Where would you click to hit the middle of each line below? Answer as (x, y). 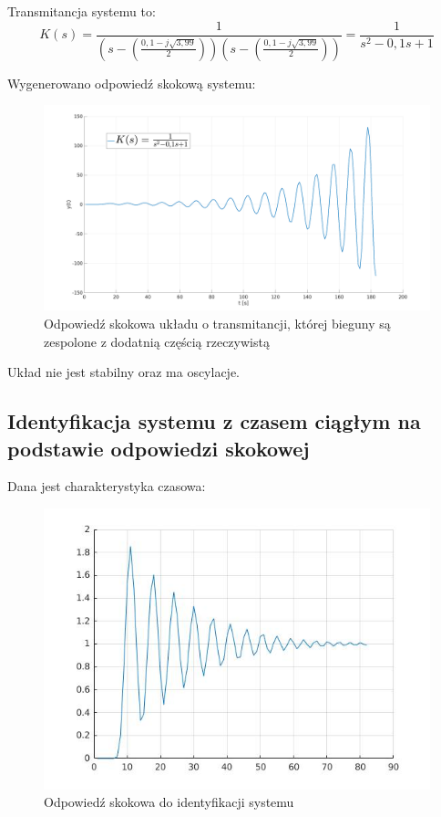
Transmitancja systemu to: (82, 11)
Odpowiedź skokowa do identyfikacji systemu (169, 802)
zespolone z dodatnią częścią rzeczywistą (157, 341)
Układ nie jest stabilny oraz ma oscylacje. (124, 372)
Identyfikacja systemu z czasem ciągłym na (214, 421)
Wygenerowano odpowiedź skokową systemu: (132, 83)
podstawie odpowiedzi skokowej (159, 448)
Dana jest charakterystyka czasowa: (107, 486)
